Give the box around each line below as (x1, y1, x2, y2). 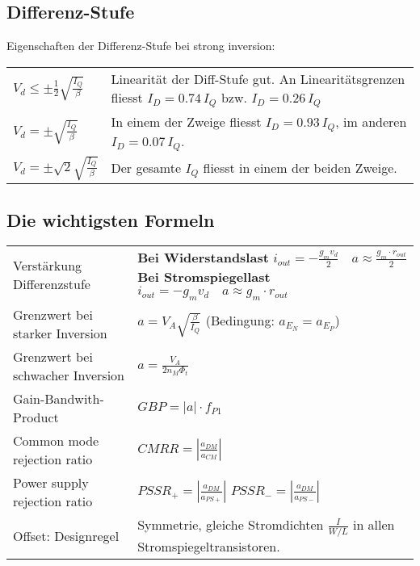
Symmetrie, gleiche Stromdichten (137, 515, 324, 535)
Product (13, 408, 59, 427)
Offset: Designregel (13, 526, 120, 545)
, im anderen (335, 111, 407, 131)
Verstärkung (13, 255, 82, 275)
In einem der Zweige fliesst (111, 111, 262, 131)
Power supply (13, 473, 89, 493)
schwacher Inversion (13, 366, 125, 385)
